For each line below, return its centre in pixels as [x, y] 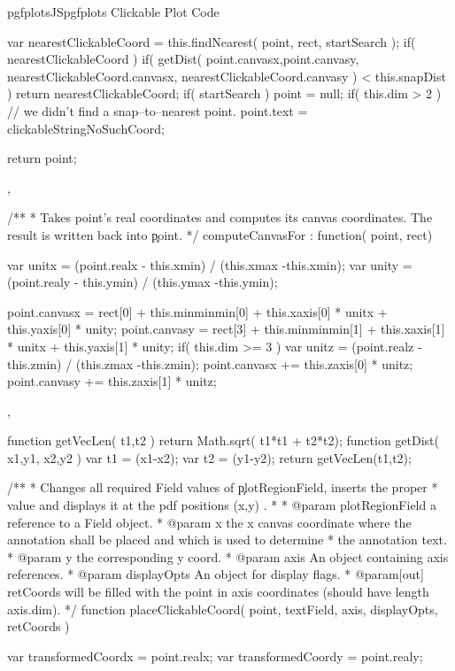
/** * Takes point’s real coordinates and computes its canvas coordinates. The [220, 217]
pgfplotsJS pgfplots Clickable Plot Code [113, 12]
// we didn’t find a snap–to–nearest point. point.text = [158, 110]
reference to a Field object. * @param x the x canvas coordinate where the [209, 522]
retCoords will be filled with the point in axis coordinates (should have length [218, 592]
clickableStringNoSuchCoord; [86, 128]
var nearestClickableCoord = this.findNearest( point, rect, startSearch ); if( [212, 41]
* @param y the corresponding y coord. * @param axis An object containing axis [228, 556]
